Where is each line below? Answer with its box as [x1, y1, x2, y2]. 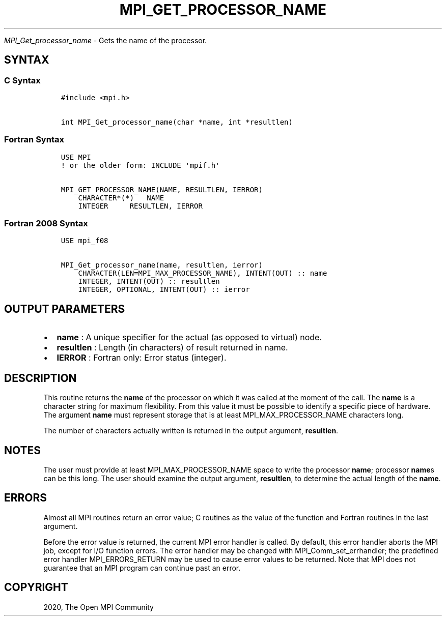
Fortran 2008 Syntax [4, 218, 88, 229]
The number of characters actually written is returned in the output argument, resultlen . [43, 426, 339, 435]
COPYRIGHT [4, 581, 68, 594]
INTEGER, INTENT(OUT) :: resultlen [78, 277, 220, 286]
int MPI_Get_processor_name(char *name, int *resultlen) [61, 117, 293, 126]
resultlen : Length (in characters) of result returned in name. [57, 342, 288, 353]
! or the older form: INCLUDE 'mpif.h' [61, 161, 220, 169]
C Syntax [4, 75, 41, 85]
